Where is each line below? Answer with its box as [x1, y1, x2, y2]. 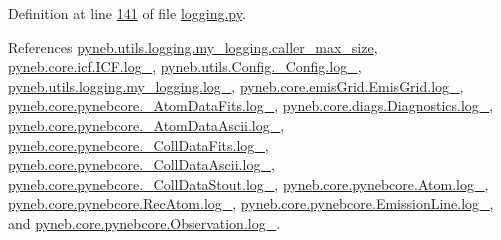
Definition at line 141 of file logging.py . [8, 3, 246, 23]
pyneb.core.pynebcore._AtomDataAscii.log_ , [8, 114, 285, 135]
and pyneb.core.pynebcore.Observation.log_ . [8, 212, 281, 233]
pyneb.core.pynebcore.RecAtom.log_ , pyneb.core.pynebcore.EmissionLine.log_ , [8, 193, 494, 214]
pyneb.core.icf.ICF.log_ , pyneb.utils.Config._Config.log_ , [8, 56, 362, 77]
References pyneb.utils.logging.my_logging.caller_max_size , [8, 36, 378, 57]
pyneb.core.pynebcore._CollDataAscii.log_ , [8, 154, 275, 175]
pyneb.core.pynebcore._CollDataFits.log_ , [8, 134, 269, 155]
